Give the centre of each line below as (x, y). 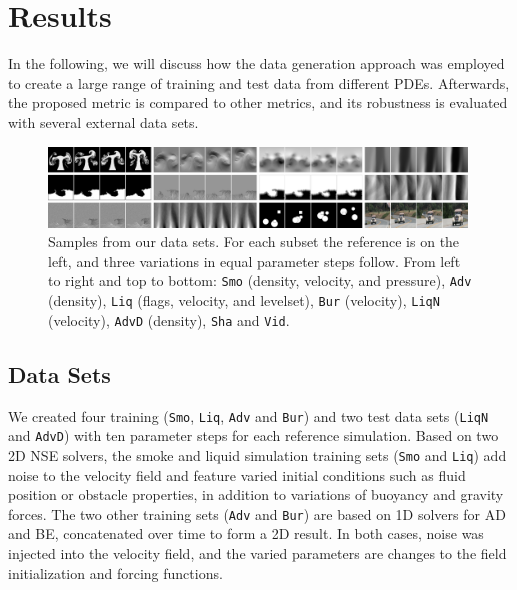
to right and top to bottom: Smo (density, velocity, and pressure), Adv (260, 280)
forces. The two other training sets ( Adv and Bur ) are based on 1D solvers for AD (257, 513)
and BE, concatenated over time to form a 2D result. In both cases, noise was (246, 533)
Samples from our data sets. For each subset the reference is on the (254, 241)
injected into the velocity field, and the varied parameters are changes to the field (257, 553)
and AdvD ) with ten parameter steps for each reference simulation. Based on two (253, 435)
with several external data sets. (103, 121)
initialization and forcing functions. (115, 572)
